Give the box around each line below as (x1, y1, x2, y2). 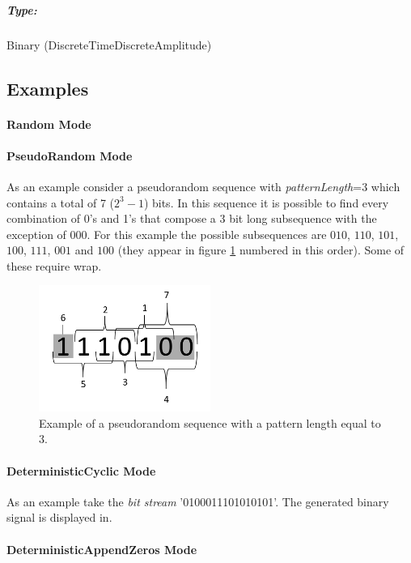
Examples (6, 75, 89, 100)
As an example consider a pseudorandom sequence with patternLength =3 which (6, 177, 400, 194)
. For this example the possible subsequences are (87, 225, 327, 242)
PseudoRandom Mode (6, 147, 133, 164)
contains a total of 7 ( (6, 194, 115, 211)
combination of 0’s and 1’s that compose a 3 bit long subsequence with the (6, 210, 377, 227)
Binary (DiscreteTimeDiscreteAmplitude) (6, 36, 212, 53)
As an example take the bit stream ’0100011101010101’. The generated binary (6, 493, 389, 510)
